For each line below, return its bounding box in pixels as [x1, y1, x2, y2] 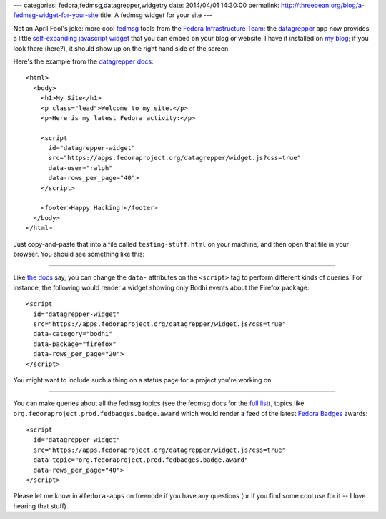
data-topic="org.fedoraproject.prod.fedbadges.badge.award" [33, 456, 249, 464]
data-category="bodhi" [33, 330, 113, 338]
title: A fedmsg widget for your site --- [100, 11, 212, 19]
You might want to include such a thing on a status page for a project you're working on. [13, 375, 273, 384]
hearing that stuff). [13, 501, 69, 510]
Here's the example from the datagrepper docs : [13, 57, 154, 66]
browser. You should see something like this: [13, 249, 145, 258]
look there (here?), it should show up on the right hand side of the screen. [13, 44, 230, 53]
